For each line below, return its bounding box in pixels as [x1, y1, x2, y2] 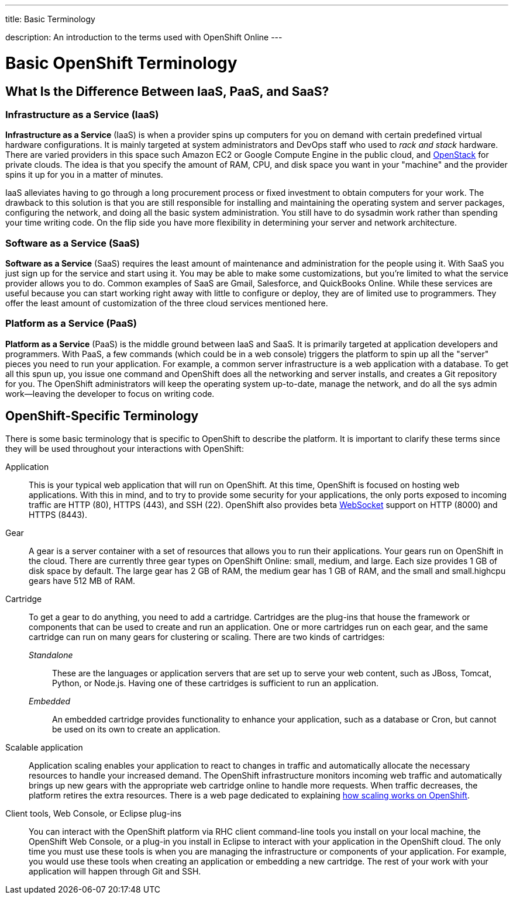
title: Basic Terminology [5, 14, 95, 24]
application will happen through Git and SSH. [29, 866, 201, 876]
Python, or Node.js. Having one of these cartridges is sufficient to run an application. [52, 677, 378, 688]
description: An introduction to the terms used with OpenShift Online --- [5, 32, 283, 42]
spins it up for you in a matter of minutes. [5, 170, 163, 180]
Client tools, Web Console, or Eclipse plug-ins [5, 808, 182, 818]
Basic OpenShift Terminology [5, 53, 237, 73]
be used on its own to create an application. [52, 724, 221, 734]
